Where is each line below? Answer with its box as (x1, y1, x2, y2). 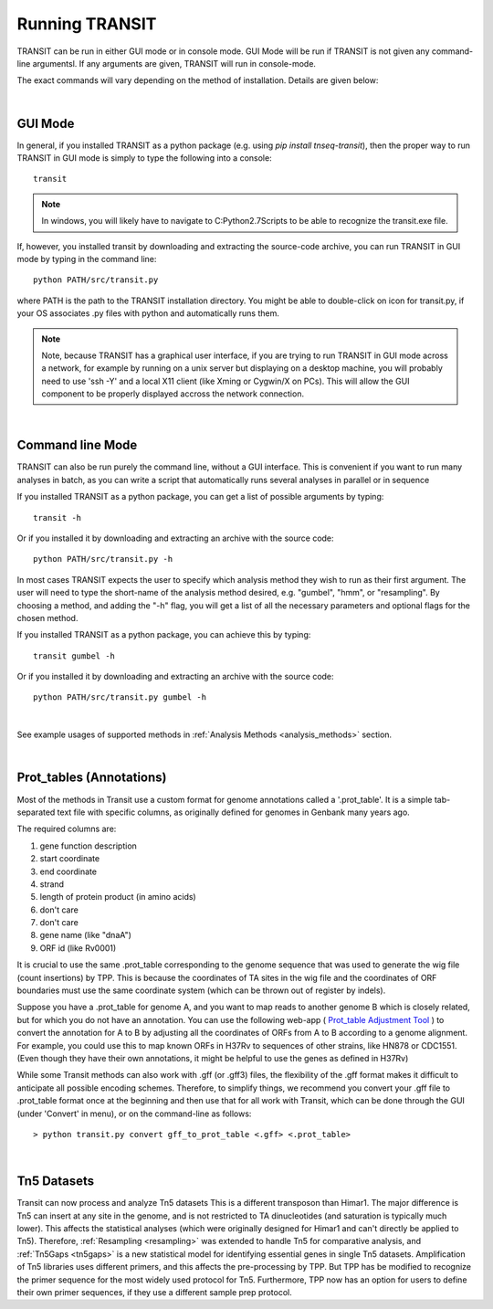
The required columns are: (16, 823, 117, 835)
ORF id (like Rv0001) (39, 942, 117, 954)
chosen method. (16, 612, 79, 623)
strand (39, 878, 64, 890)
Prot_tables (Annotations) (16, 770, 167, 786)
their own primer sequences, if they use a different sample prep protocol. (16, 1286, 292, 1297)
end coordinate (39, 866, 98, 877)
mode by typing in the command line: (16, 253, 157, 264)
